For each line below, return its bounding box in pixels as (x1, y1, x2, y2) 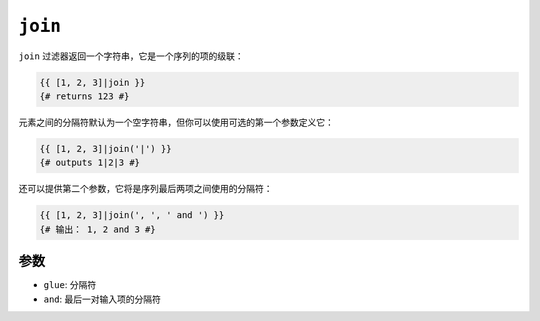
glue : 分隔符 (43, 279, 97, 291)
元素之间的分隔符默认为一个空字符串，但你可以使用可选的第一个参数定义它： (18, 116, 334, 128)
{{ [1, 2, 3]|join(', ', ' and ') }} (39, 210, 225, 221)
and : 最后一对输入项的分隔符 (43, 293, 162, 305)
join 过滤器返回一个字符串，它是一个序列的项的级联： (18, 50, 244, 62)
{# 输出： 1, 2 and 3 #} (39, 223, 156, 235)
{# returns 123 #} (39, 90, 130, 102)
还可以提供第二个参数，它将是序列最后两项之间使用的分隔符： (18, 183, 273, 195)
